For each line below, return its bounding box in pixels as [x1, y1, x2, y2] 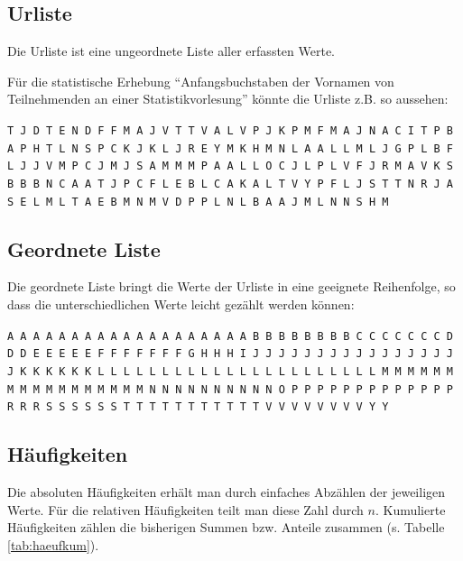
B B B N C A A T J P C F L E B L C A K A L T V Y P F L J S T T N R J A [7, 177, 453, 190]
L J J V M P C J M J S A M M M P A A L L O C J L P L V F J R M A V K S [7, 160, 453, 173]
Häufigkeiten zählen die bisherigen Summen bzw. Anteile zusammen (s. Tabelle [7, 518, 445, 537]
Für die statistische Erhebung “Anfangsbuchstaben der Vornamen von [7, 71, 394, 90]
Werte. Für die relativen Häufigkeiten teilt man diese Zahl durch [7, 500, 364, 519]
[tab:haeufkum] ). [7, 535, 99, 554]
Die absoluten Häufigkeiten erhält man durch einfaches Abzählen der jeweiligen [7, 483, 446, 501]
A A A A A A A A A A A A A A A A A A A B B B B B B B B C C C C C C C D [7, 329, 453, 343]
